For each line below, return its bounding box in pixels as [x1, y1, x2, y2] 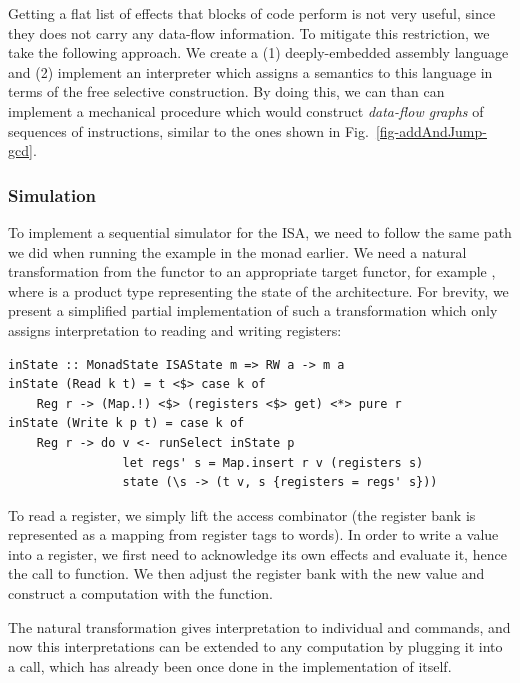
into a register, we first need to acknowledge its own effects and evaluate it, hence [8, 543, 507, 564]
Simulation [8, 182, 97, 207]
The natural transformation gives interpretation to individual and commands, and [8, 616, 511, 637]
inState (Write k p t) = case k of [8, 416, 245, 431]
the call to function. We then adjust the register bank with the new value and [8, 563, 485, 584]
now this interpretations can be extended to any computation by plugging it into [8, 636, 503, 657]
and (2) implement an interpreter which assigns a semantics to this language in [8, 61, 493, 82]
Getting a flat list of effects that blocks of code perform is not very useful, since [8, 3, 496, 23]
